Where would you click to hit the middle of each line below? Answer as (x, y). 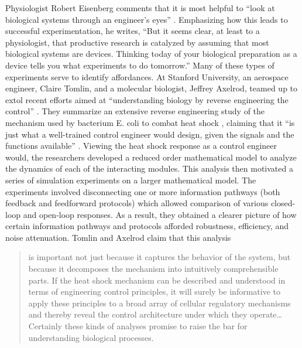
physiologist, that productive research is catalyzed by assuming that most (137, 42)
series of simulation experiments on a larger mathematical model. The (131, 180)
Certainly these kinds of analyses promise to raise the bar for (138, 326)
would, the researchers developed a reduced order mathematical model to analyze (151, 157)
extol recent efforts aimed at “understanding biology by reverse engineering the (147, 99)
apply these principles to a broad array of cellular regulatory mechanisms (159, 303)
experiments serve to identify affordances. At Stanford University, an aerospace (147, 76)
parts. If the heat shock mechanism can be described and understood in (157, 280)
